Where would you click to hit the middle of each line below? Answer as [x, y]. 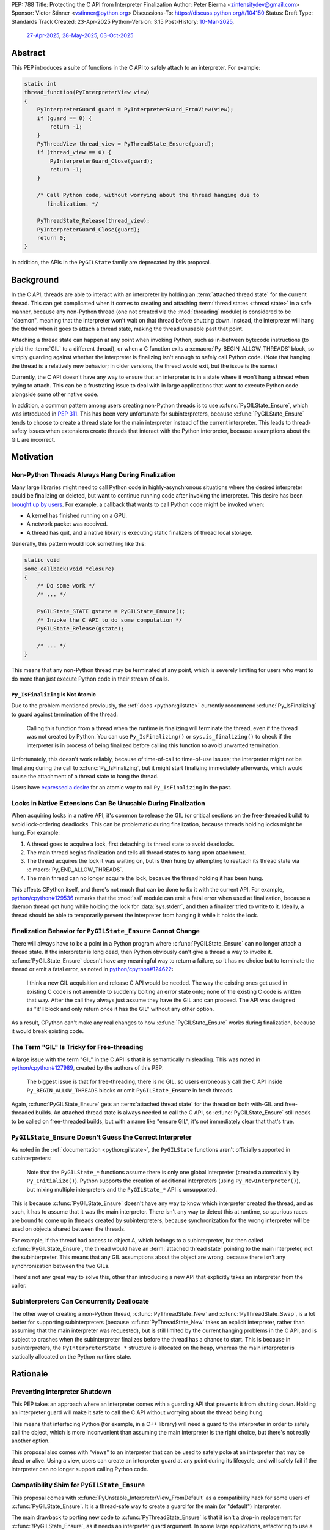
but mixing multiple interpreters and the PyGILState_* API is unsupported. [122, 1189]
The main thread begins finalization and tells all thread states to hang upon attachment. [136, 853]
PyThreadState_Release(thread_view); [94, 221]
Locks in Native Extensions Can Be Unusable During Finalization [108, 804]
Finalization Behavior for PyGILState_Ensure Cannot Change [105, 931]
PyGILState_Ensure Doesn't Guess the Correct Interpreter [101, 1137]
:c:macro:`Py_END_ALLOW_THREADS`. [75, 870]
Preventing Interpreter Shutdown [61, 1392]
